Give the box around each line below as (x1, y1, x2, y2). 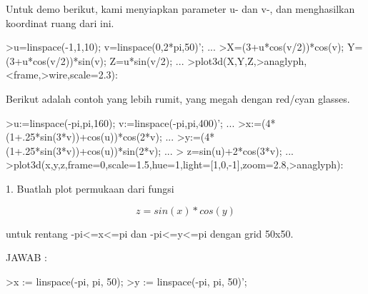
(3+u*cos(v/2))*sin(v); (6, 53, 106, 68)
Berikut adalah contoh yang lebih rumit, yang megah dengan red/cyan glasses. (6, 91, 350, 106)
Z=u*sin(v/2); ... (109, 53, 184, 68)
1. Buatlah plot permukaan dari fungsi (6, 181, 174, 196)
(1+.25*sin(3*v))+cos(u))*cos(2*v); (6, 129, 162, 144)
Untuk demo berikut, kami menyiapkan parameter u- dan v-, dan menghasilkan (6, 1, 355, 16)
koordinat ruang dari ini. (6, 15, 114, 30)
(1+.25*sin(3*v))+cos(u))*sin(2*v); (6, 143, 161, 158)
